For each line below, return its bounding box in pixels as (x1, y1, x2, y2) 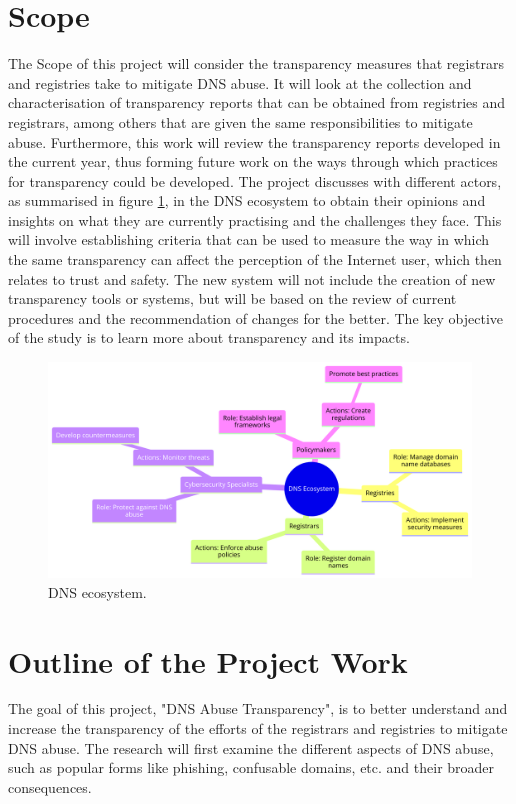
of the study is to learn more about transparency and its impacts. (8, 327, 410, 348)
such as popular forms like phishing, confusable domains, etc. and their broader (8, 757, 495, 778)
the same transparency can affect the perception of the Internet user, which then (8, 249, 502, 270)
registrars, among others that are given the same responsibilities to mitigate (8, 111, 473, 132)
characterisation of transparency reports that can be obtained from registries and (8, 92, 505, 113)
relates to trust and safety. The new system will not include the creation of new (8, 268, 496, 289)
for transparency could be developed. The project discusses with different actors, (8, 170, 502, 191)
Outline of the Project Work (8, 640, 408, 681)
